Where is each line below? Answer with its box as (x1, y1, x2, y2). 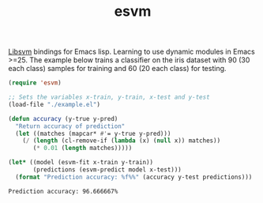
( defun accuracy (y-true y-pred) (8, 115, 118, 122)
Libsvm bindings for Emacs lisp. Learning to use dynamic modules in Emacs (8, 47, 255, 57)
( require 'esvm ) (8, 79, 62, 87)
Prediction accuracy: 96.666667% (8, 187, 118, 195)
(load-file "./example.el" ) (8, 100, 101, 108)
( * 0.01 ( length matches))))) (32, 145, 133, 152)
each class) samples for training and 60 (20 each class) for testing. (8, 64, 227, 73)
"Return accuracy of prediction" (15, 122, 126, 130)
